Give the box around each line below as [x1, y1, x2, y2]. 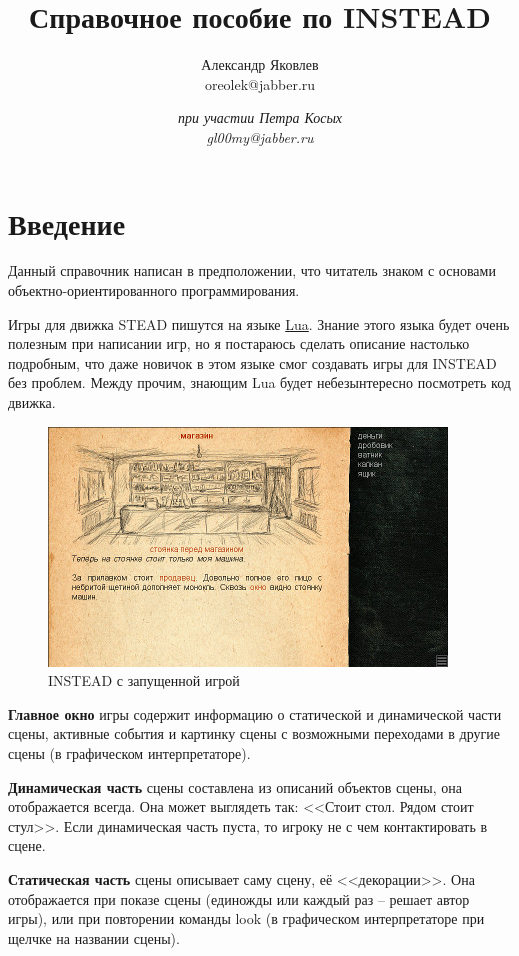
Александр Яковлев [201, 54, 319, 75]
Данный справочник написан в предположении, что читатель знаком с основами [8, 260, 496, 281]
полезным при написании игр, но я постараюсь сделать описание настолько [8, 333, 470, 354]
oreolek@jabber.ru [204, 73, 316, 94]
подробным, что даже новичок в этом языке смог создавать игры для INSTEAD [8, 352, 497, 373]
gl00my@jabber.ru [206, 126, 314, 147]
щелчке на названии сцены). [8, 927, 180, 948]
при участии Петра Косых [177, 107, 343, 128]
